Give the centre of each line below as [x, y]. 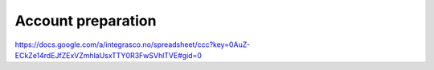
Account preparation [86, 21]
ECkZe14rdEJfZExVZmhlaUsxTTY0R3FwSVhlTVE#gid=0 [108, 55]
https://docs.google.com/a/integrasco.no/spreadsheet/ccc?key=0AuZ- [133, 45]
